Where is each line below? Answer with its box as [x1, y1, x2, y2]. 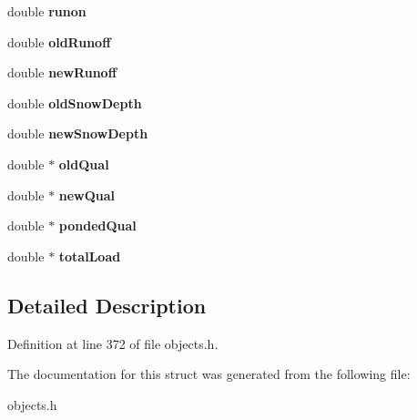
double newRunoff [7, 63, 117, 82]
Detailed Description [7, 291, 207, 319]
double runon [7, 2, 86, 20]
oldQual [58, 154, 109, 173]
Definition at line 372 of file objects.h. [7, 333, 219, 353]
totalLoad [58, 246, 121, 265]
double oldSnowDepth [7, 93, 142, 112]
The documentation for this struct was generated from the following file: [7, 364, 411, 384]
